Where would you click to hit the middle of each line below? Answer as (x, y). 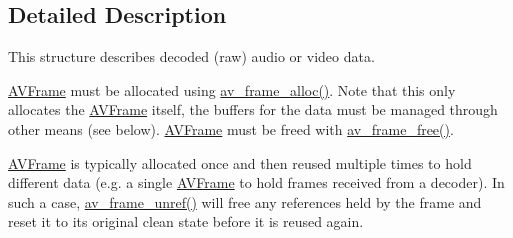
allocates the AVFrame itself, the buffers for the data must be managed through (253, 109)
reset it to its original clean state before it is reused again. (186, 221)
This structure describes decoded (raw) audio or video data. (191, 56)
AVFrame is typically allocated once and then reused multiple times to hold (240, 162)
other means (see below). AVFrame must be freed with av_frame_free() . (231, 128)
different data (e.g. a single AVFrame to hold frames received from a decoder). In (256, 182)
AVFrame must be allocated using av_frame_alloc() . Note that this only (232, 89)
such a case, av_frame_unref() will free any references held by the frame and (245, 201)
